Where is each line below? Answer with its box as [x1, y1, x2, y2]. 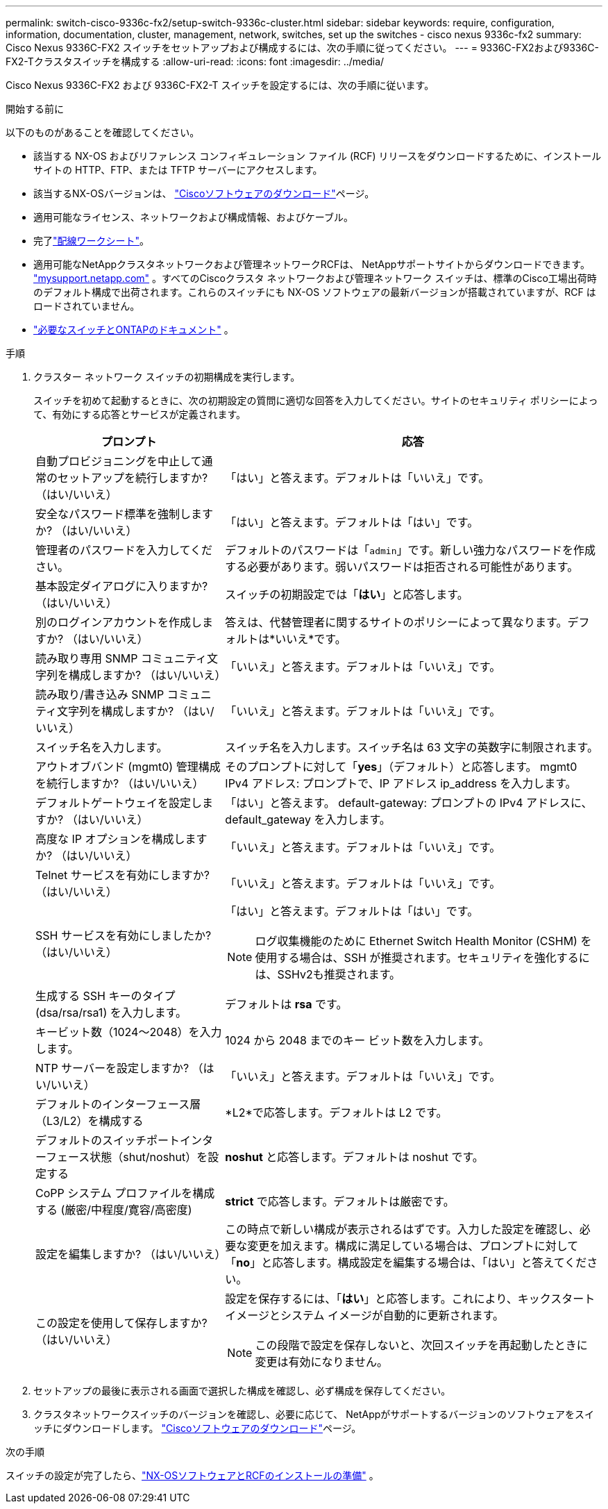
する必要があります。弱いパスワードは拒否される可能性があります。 [225, 560, 579, 574]
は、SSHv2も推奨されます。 [255, 967, 401, 981]
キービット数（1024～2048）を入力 [35, 1025, 222, 1039]
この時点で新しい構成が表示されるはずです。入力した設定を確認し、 [225, 1222, 580, 1236]
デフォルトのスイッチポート [35, 1133, 180, 1147]
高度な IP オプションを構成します [35, 832, 208, 846]
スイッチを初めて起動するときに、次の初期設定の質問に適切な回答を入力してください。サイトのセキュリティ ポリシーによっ [33, 394, 598, 406]
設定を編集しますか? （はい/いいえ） [35, 1247, 226, 1261]
